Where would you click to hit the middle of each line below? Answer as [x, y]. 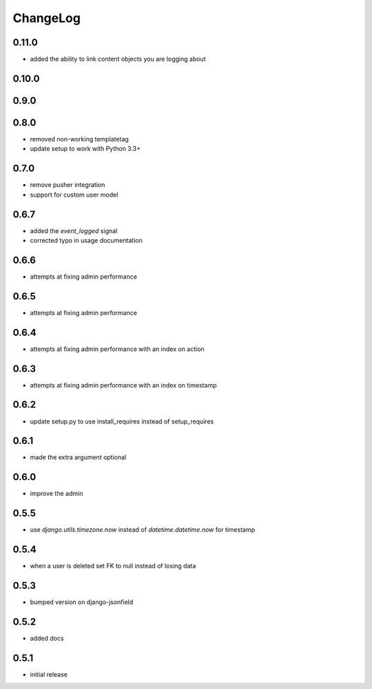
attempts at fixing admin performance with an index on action [117, 349]
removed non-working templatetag [79, 139]
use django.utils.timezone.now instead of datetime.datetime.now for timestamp [143, 530]
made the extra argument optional [78, 457]
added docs [47, 638]
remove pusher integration [68, 185]
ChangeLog [46, 18]
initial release [49, 674]
